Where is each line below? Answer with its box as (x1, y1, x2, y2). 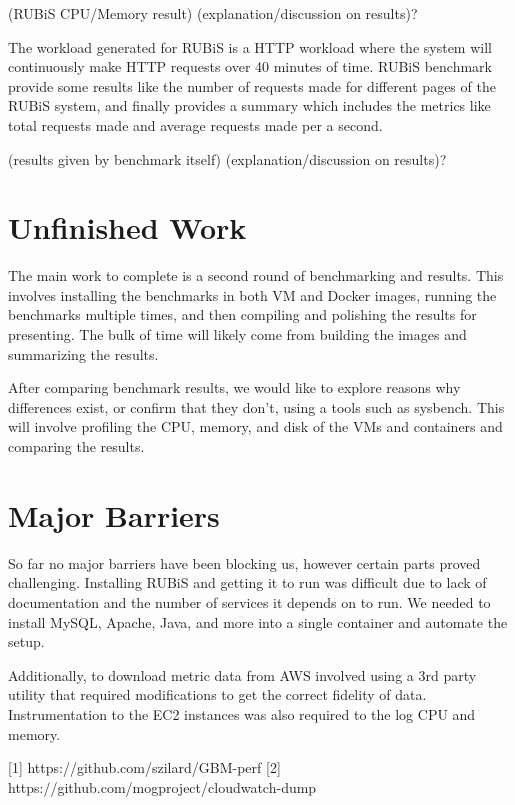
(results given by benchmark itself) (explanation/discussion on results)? (8, 148, 447, 169)
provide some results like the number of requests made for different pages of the (8, 75, 496, 96)
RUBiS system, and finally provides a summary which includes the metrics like (8, 95, 491, 116)
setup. (8, 631, 45, 652)
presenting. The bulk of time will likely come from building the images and (8, 324, 467, 345)
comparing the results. (8, 436, 145, 457)
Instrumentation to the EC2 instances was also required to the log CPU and (8, 703, 476, 724)
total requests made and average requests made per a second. (8, 114, 383, 135)
